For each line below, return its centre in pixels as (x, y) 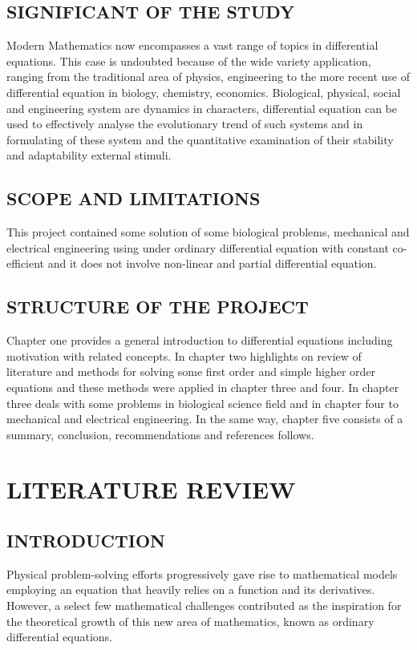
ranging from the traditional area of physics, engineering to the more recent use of (208, 77)
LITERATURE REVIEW (151, 489)
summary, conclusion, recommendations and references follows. (160, 434)
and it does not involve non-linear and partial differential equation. (212, 263)
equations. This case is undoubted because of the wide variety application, (189, 61)
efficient (26, 263)
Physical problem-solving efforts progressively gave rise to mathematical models (202, 573)
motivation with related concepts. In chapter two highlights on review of (184, 355)
